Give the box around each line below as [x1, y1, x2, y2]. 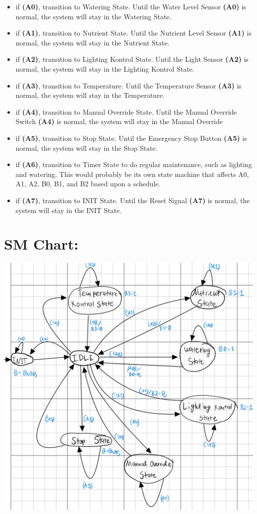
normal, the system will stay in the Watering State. [15, 11, 171, 21]
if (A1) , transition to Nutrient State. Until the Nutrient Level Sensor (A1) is [15, 28, 252, 38]
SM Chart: [4, 234, 79, 254]
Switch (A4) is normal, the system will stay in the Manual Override [15, 116, 223, 127]
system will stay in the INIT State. [15, 205, 122, 215]
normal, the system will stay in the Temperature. [15, 90, 165, 100]
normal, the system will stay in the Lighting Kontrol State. [15, 63, 195, 74]
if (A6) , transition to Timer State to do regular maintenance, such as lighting [15, 159, 252, 170]
